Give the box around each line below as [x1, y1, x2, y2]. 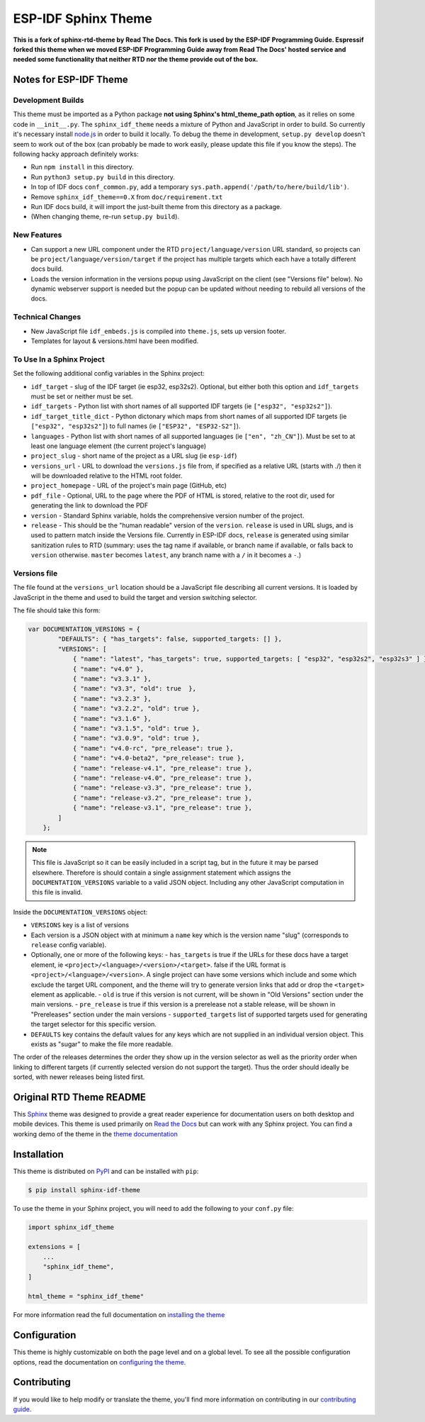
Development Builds [13, 96, 84, 106]
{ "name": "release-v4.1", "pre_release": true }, [72, 764, 253, 772]
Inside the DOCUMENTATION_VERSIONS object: [13, 907, 148, 916]
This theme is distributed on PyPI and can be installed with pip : [13, 1167, 199, 1175]
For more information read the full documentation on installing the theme [13, 1311, 225, 1319]
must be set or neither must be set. [30, 392, 134, 401]
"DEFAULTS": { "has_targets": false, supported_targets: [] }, [57, 635, 283, 643]
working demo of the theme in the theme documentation [13, 1129, 178, 1138]
